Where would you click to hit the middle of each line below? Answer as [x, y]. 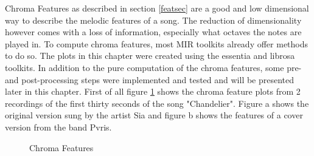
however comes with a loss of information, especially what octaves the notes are [153, 32]
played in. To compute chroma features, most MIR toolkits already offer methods [157, 43]
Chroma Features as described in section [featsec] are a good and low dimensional [157, 8]
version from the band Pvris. [58, 127]
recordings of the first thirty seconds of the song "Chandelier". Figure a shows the [157, 103]
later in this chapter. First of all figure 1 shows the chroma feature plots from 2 [153, 91]
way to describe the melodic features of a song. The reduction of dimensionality [153, 20]
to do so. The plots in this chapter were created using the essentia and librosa [150, 56]
